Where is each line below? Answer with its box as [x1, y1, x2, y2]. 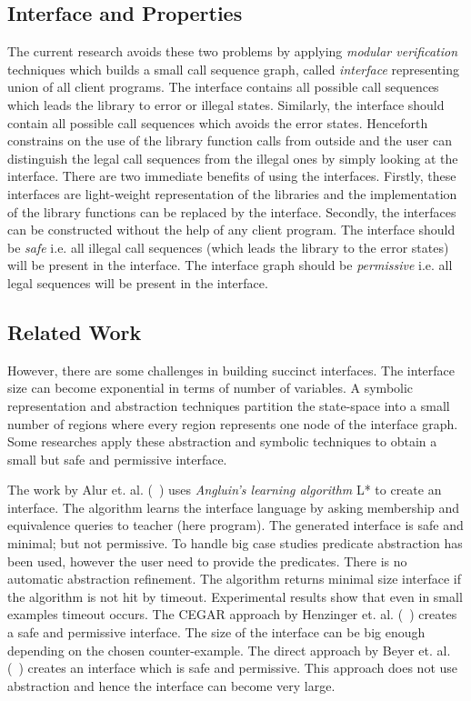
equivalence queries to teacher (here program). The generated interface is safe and [7, 516, 464, 535]
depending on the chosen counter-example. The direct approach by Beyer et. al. [7, 640, 451, 659]
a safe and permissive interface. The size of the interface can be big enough [7, 623, 426, 642]
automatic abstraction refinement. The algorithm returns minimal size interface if [7, 569, 462, 588]
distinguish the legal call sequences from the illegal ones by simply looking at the [7, 148, 458, 167]
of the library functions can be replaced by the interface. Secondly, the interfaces [7, 202, 456, 221]
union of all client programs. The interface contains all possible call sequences [7, 77, 439, 96]
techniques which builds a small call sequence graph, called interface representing [7, 59, 459, 78]
